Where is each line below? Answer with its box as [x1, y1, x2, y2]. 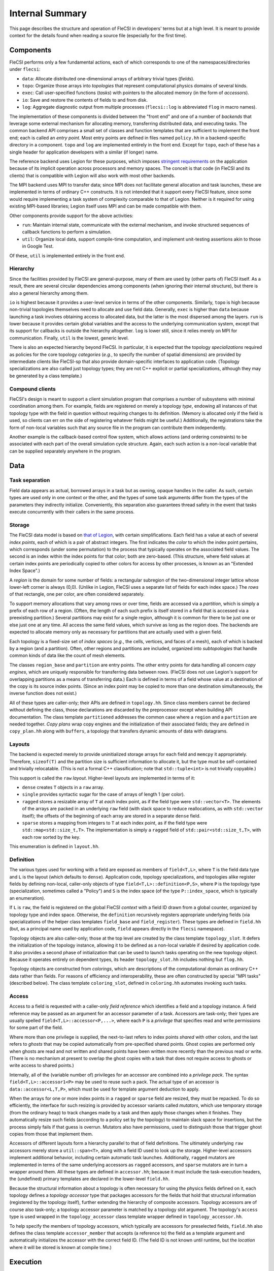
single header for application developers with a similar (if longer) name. [9, 149, 159, 155]
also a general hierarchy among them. [9, 290, 89, 296]
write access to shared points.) [9, 1063, 75, 1069]
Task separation [9, 477, 50, 484]
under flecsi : [9, 66, 41, 72]
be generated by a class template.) [9, 373, 82, 379]
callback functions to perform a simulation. [22, 229, 112, 235]
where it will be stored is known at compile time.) [9, 1244, 112, 1250]
